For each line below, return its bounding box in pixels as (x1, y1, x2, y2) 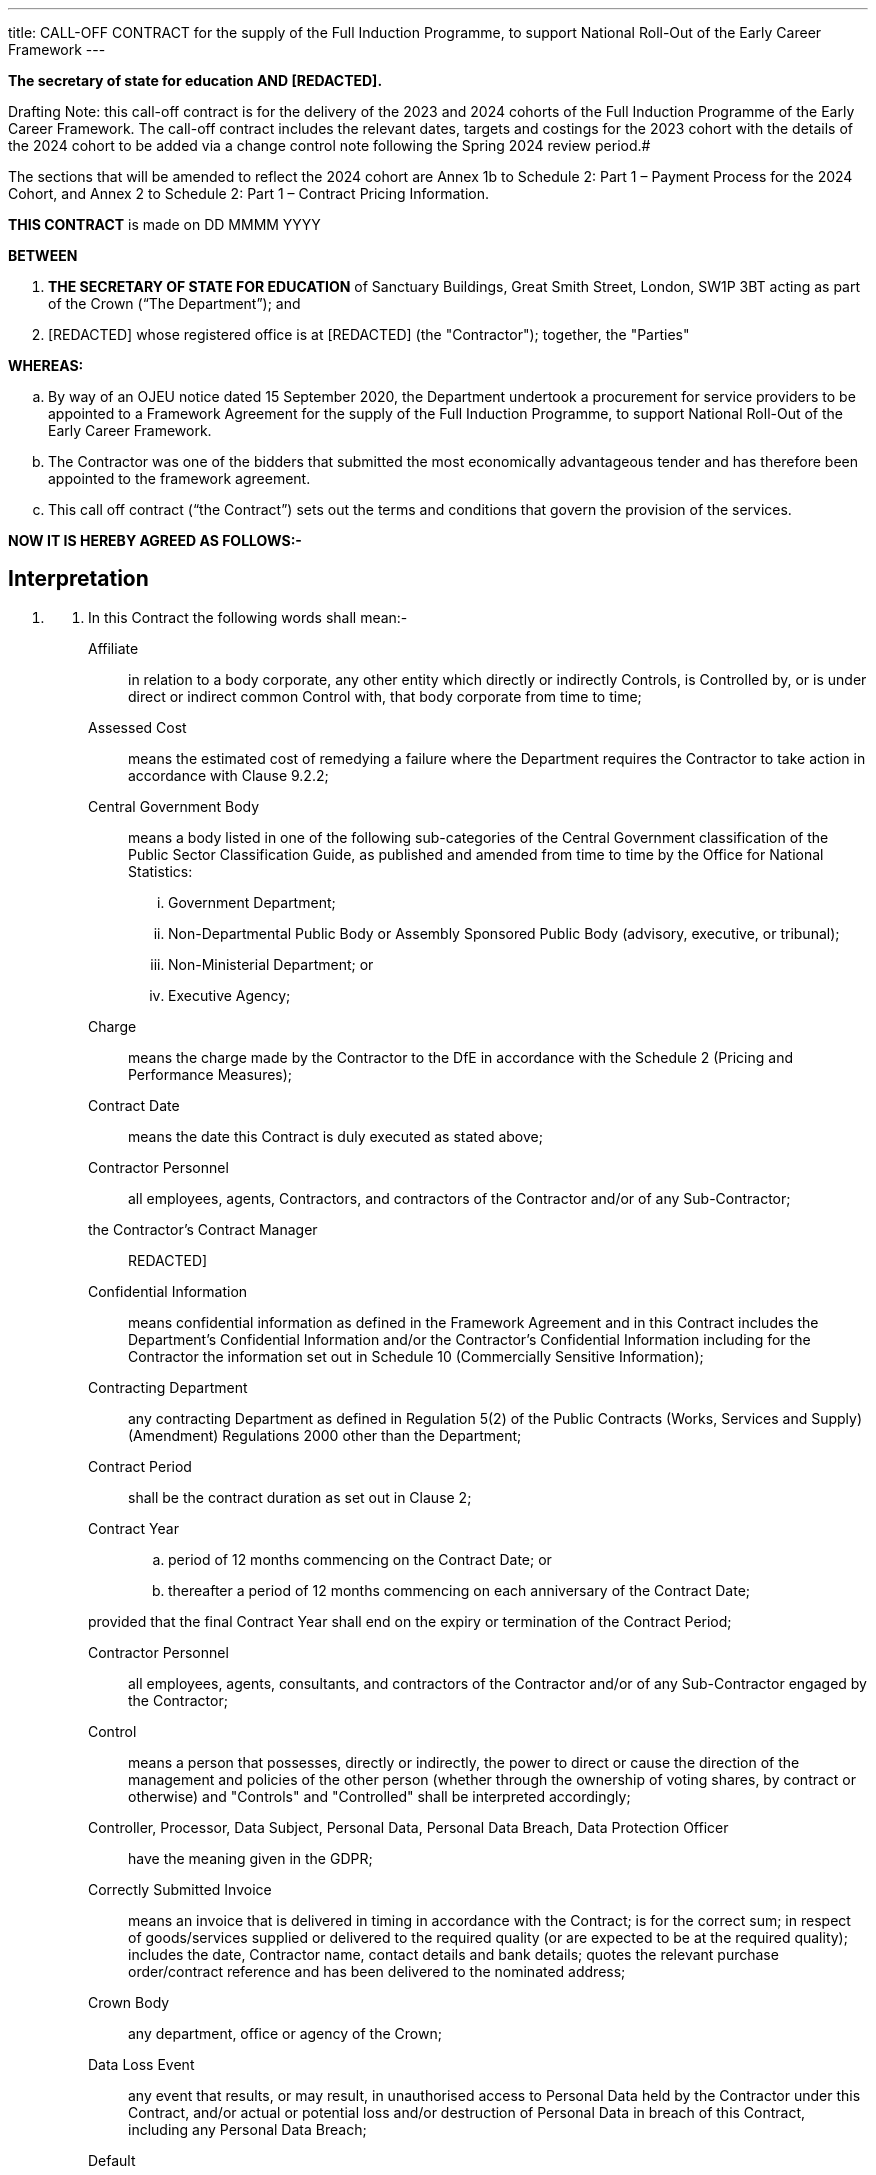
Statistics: (128, 862, 193, 880)
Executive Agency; (168, 986, 291, 1004)
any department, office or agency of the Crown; (128, 2024, 442, 2042)
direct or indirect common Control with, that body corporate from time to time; (128, 687, 642, 705)
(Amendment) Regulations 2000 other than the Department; (128, 1426, 522, 1444)
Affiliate (88, 639, 139, 657)
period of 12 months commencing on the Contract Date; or (168, 1550, 552, 1568)
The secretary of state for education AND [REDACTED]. (8, 72, 383, 89)
